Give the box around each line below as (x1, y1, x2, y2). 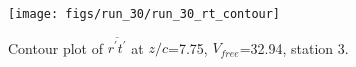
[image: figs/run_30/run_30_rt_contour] (8, 7, 281, 21)
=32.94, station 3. (239, 37, 349, 58)
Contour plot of (8, 37, 103, 58)
